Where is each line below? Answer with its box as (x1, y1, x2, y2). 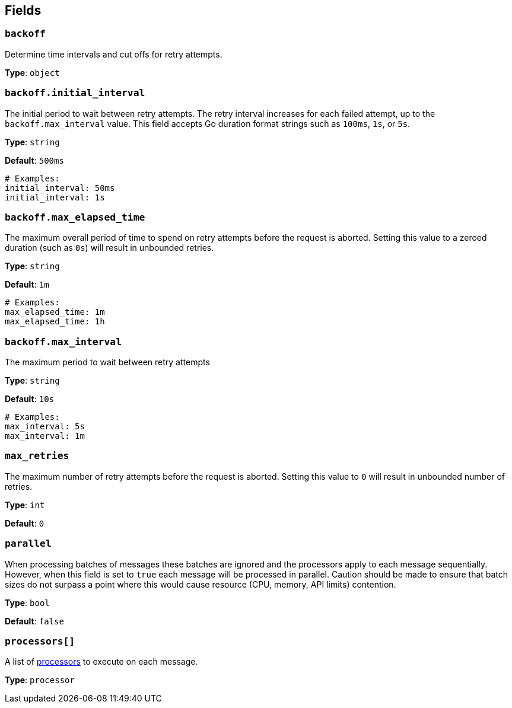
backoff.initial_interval (5, 87, 145, 99)
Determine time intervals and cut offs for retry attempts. (5, 49, 222, 59)
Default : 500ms (5, 155, 64, 165)
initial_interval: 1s (5, 192, 105, 202)
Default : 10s (5, 394, 54, 404)
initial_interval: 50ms (5, 183, 115, 193)
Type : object (5, 67, 60, 78)
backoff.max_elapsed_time (5, 211, 145, 223)
